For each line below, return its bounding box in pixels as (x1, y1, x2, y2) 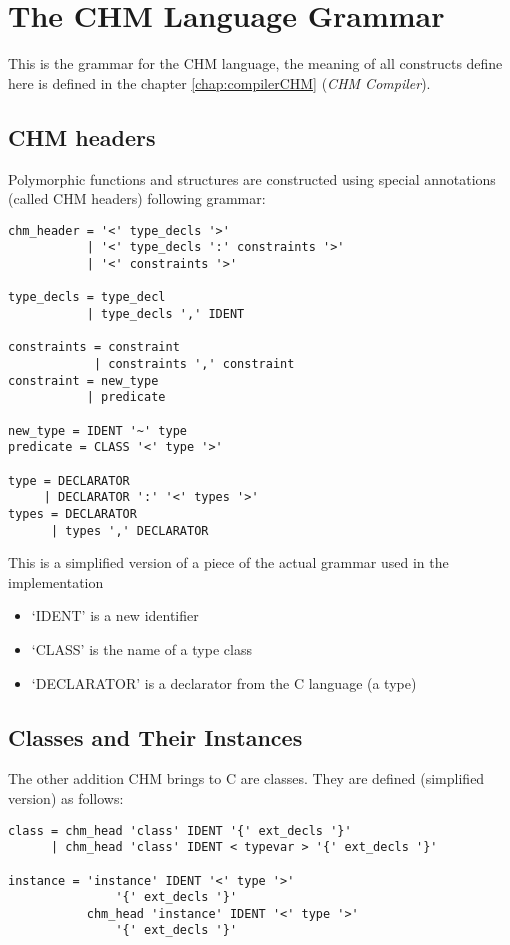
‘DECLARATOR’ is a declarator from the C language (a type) (31, 672, 417, 693)
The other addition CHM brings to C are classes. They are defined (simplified (8, 768, 485, 789)
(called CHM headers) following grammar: (8, 188, 266, 209)
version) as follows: (8, 787, 124, 808)
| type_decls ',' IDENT (86, 306, 245, 321)
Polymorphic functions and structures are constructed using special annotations (8, 168, 496, 189)
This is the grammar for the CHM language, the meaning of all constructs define (8, 53, 503, 74)
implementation (8, 571, 104, 592)
